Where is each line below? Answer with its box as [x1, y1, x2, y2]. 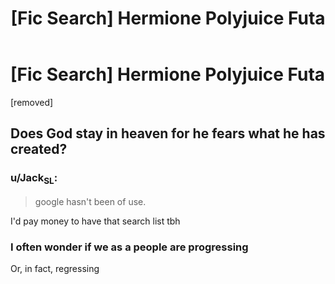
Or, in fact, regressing [10, 263, 100, 275]
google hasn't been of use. [34, 195, 147, 207]
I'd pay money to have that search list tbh [10, 215, 181, 227]
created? [10, 141, 68, 158]
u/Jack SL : [10, 171, 58, 187]
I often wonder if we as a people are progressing [10, 240, 249, 254]
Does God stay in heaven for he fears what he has [10, 125, 326, 142]
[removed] [10, 96, 54, 108]
